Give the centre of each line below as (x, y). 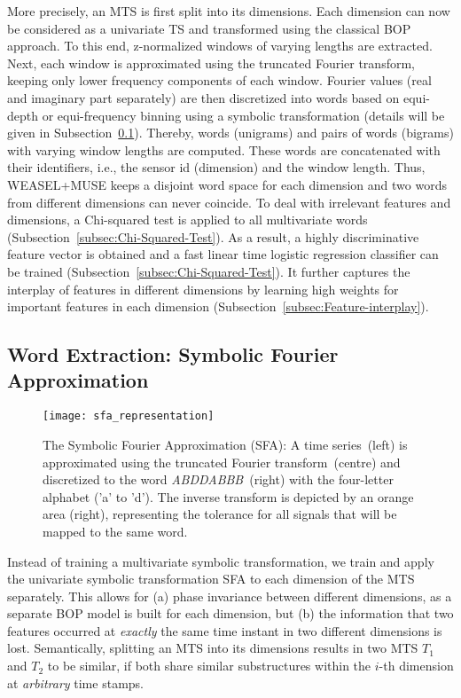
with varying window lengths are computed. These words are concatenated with (224, 149)
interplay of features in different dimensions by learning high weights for (203, 289)
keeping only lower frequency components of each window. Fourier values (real (219, 80)
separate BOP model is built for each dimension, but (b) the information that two (230, 613)
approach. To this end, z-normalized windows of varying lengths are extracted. (220, 46)
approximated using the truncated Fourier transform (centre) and (222, 462)
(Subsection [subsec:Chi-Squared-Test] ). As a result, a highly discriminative (213, 236)
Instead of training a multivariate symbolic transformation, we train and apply (221, 561)
